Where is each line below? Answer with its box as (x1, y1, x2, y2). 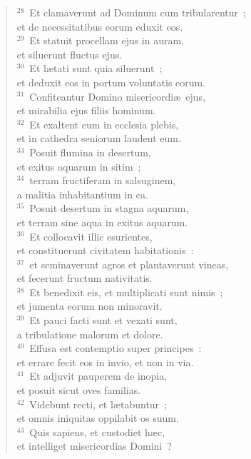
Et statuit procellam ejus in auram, (29, 33, 185, 48)
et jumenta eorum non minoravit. (16, 298, 163, 313)
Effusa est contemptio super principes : (29, 341, 202, 355)
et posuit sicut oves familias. (16, 383, 141, 398)
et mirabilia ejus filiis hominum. (16, 103, 156, 118)
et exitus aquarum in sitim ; (16, 158, 141, 173)
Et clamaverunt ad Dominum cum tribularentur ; (29, 5, 246, 19)
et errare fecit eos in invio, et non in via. (16, 354, 194, 369)
